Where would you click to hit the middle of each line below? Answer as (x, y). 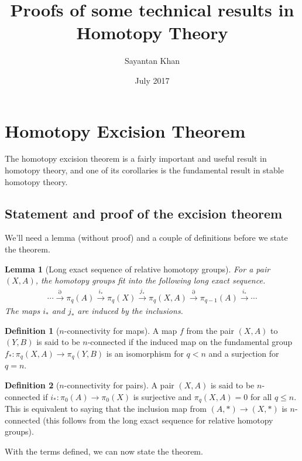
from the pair (210, 330)
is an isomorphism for (145, 353)
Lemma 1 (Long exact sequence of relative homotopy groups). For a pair (138, 269)
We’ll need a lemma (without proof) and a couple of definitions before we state (146, 238)
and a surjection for (244, 353)
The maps (23, 311)
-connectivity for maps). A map (121, 330)
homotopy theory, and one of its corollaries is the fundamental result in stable (144, 170)
